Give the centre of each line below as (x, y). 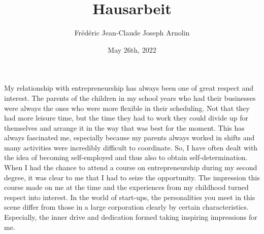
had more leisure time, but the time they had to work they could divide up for (126, 118)
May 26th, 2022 (132, 49)
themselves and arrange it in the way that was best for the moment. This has (124, 127)
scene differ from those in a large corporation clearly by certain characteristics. (126, 207)
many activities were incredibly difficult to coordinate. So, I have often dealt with (131, 147)
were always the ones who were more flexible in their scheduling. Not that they (127, 108)
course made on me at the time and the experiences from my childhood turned (126, 187)
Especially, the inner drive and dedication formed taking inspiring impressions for (131, 217)
